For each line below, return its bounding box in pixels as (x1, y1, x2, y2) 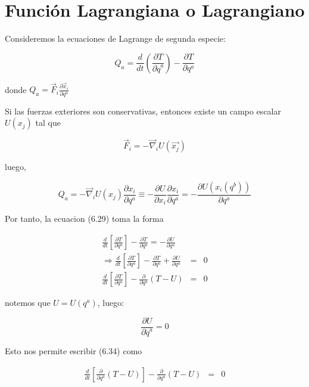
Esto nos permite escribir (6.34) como (5, 345, 142, 357)
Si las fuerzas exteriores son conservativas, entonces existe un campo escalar (5, 104, 281, 117)
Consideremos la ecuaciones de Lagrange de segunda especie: (5, 32, 226, 45)
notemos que (5, 296, 51, 309)
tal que (35, 116, 61, 129)
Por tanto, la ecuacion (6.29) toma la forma (5, 212, 164, 225)
